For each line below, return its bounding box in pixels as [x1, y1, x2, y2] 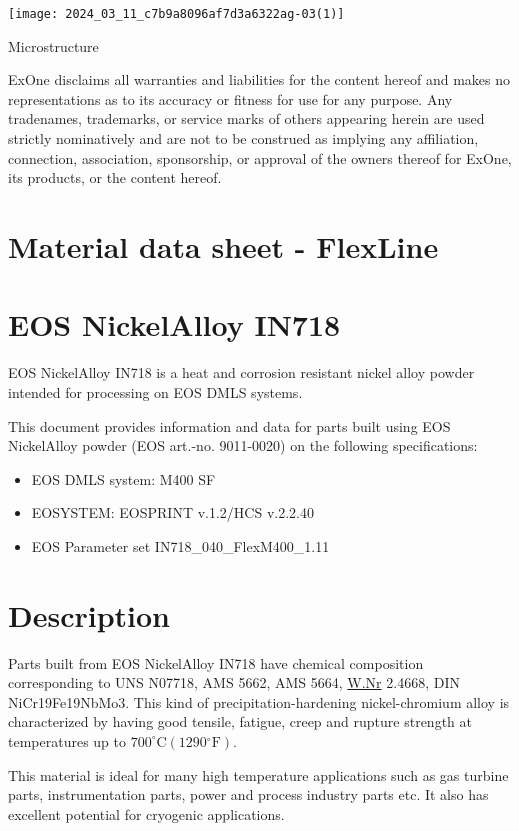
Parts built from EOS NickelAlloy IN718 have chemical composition [8, 652, 424, 673]
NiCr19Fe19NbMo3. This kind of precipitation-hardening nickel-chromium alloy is [8, 691, 510, 712]
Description [8, 594, 171, 635]
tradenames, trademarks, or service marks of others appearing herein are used [8, 108, 485, 129]
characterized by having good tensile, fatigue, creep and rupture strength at [8, 711, 472, 732]
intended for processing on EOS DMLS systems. [8, 381, 303, 402]
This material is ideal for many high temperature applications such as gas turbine [8, 764, 509, 785]
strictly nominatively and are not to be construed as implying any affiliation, [8, 128, 479, 149]
